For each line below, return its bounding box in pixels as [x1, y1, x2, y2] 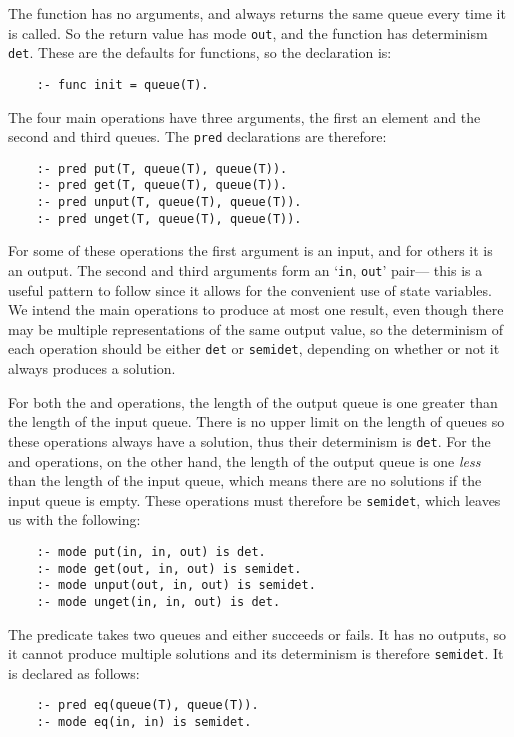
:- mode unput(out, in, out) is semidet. [36, 578, 316, 593]
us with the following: [8, 509, 141, 530]
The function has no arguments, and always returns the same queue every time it [8, 3, 506, 23]
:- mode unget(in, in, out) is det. [36, 594, 281, 609]
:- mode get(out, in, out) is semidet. [36, 561, 302, 576]
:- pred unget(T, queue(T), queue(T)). [36, 211, 302, 226]
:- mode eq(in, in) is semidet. [36, 715, 252, 730]
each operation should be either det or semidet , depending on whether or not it [8, 338, 500, 359]
